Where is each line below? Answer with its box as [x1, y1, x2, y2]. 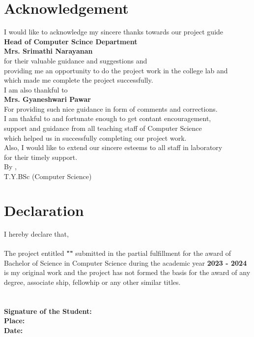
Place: [4, 315, 25, 326]
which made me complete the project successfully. [4, 75, 153, 85]
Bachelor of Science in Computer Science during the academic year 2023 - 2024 [4, 257, 247, 268]
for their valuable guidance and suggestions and [4, 55, 147, 65]
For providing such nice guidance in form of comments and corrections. [4, 103, 218, 114]
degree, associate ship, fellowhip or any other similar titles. [4, 276, 181, 287]
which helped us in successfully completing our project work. [4, 132, 187, 143]
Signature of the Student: [4, 306, 92, 316]
